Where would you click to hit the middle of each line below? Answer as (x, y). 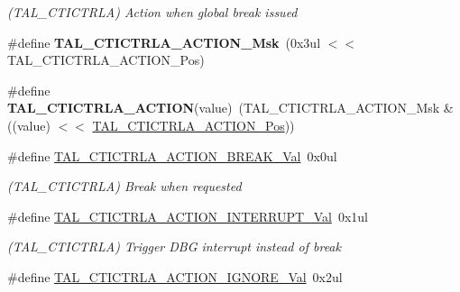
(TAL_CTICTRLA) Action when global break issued (152, 12)
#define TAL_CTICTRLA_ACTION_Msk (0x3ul (164, 42)
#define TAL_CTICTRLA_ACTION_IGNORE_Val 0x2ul (175, 276)
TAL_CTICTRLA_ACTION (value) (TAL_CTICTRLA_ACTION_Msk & (230, 108)
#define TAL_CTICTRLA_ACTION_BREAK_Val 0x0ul (172, 155)
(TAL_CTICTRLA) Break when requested (124, 186)
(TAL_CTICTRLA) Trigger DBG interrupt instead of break (174, 246)
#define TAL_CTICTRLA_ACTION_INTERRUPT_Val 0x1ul (188, 216)
